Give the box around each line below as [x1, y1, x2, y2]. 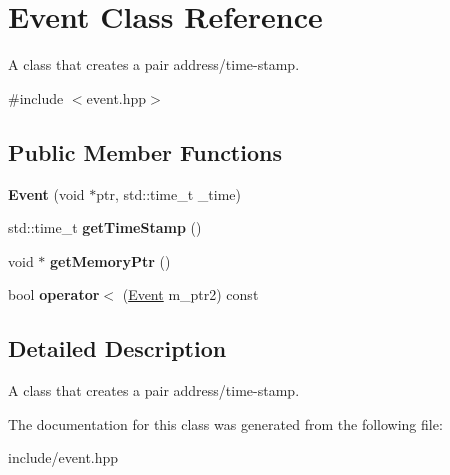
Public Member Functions [8, 136, 282, 167]
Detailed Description [8, 333, 227, 364]
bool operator [8, 284, 100, 305]
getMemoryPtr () [50, 250, 171, 271]
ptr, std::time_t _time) [96, 183, 242, 204]
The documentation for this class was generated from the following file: [8, 413, 443, 434]
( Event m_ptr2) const [122, 284, 259, 305]
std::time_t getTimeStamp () [8, 217, 202, 238]
